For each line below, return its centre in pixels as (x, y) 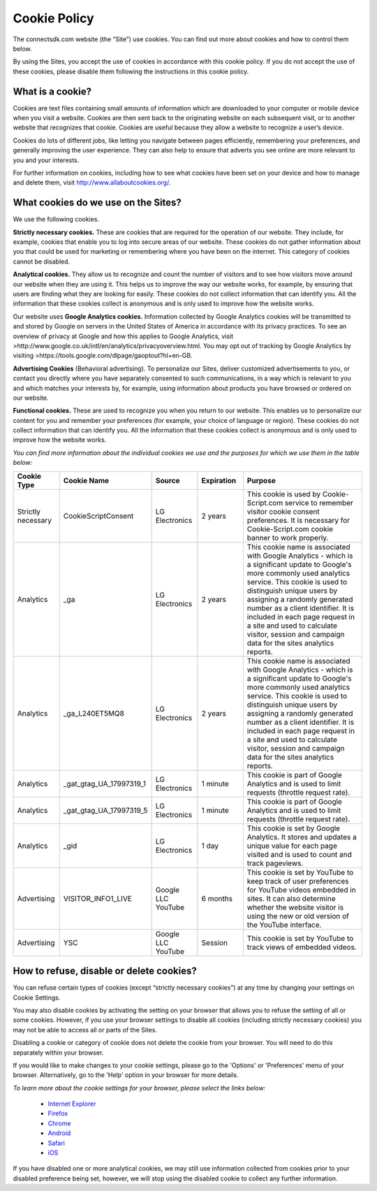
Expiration (219, 480)
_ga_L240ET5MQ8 (94, 713)
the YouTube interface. (284, 925)
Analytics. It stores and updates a (302, 837)
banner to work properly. (288, 537)
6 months (217, 898)
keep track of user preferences (298, 881)
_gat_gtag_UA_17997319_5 (105, 810)
